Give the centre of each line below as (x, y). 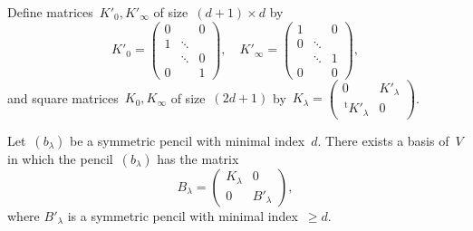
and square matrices (63, 97)
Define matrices (50, 12)
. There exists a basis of (383, 140)
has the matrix (198, 158)
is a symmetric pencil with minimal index (183, 215)
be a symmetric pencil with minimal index (188, 140)
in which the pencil (60, 158)
